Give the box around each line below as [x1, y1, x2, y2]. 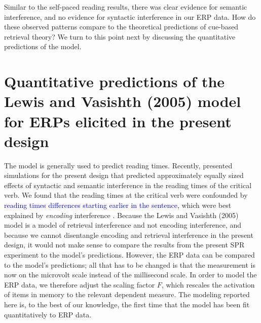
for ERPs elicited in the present [4, 111, 232, 131]
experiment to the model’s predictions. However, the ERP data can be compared [4, 249, 255, 260]
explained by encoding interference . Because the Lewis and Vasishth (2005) [4, 209, 239, 220]
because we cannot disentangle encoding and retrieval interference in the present [4, 229, 253, 240]
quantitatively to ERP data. [4, 309, 92, 319]
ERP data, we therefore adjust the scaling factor [4, 279, 155, 290]
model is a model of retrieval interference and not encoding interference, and [4, 220, 242, 230]
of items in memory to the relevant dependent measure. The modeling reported [4, 289, 250, 300]
